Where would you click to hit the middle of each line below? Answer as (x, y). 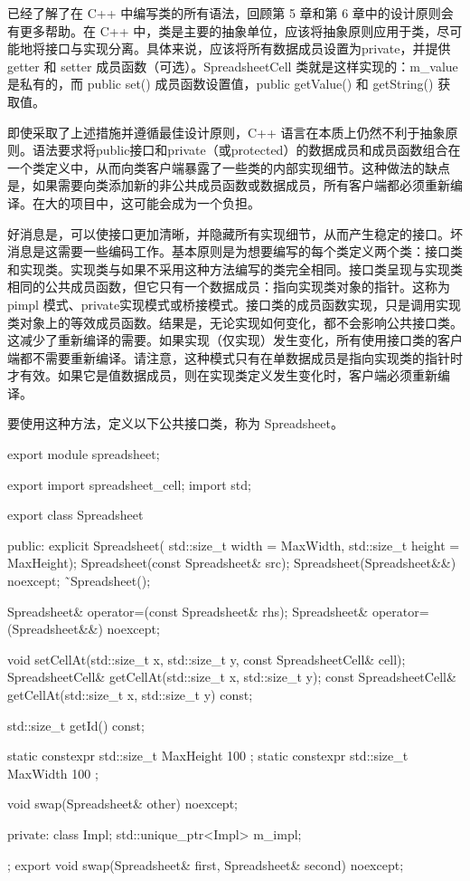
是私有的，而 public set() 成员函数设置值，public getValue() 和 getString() (221, 84)
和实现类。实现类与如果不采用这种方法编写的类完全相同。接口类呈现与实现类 (235, 268)
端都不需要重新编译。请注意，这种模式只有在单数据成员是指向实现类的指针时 (235, 357)
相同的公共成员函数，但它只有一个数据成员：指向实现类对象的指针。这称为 (229, 287)
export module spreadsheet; (84, 454)
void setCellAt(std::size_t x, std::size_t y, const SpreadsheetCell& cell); (207, 659)
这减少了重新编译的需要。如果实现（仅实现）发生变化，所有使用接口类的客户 (235, 340)
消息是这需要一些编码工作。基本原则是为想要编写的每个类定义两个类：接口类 (235, 251)
